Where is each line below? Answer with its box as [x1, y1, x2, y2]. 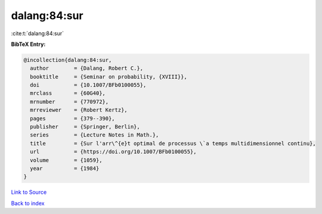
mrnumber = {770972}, [30, 98, 109, 105]
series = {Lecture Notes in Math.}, [30, 132, 159, 138]
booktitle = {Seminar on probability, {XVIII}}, [30, 73, 187, 80]
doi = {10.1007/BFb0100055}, [30, 82, 147, 89]
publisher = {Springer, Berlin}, [30, 123, 140, 131]
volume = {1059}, [30, 157, 103, 163]
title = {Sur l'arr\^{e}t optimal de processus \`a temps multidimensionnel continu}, [30, 140, 316, 147]
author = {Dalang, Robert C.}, [30, 65, 143, 72]
